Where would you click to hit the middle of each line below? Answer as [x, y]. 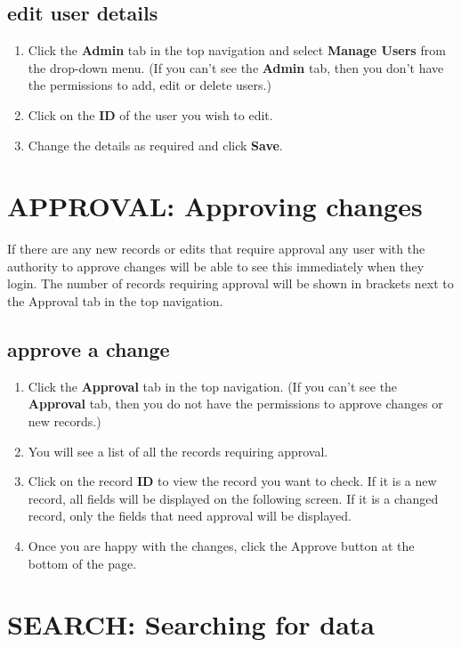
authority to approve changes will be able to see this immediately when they [216, 266]
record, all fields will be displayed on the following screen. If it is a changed [233, 498]
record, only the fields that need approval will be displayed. [190, 516]
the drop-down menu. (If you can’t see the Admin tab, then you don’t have [236, 67]
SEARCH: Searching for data [191, 624]
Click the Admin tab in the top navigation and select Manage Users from [237, 50]
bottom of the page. [82, 563]
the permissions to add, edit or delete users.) [150, 85]
